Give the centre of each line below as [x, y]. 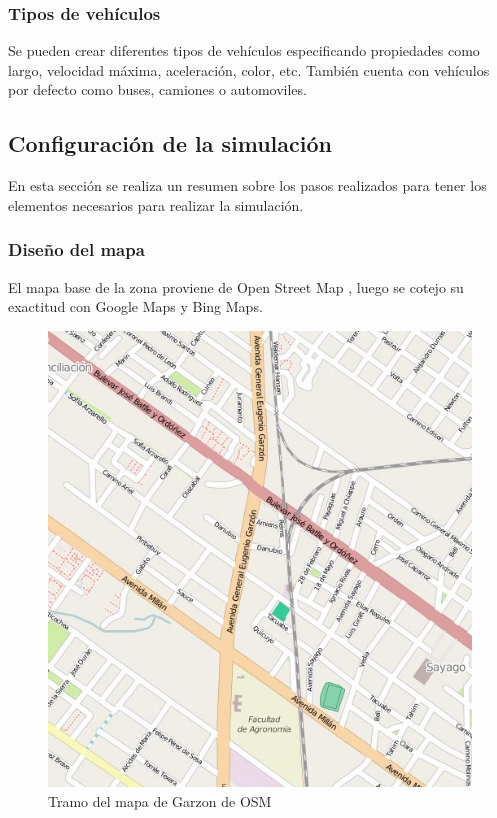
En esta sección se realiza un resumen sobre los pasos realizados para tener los [247, 185]
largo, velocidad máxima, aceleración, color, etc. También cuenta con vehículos [249, 69]
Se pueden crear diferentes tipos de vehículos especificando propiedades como [244, 50]
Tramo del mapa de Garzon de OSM [160, 800]
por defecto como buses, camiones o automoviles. [157, 89]
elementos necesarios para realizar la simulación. [156, 204]
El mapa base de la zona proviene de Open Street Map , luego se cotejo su [236, 286]
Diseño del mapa [76, 249]
